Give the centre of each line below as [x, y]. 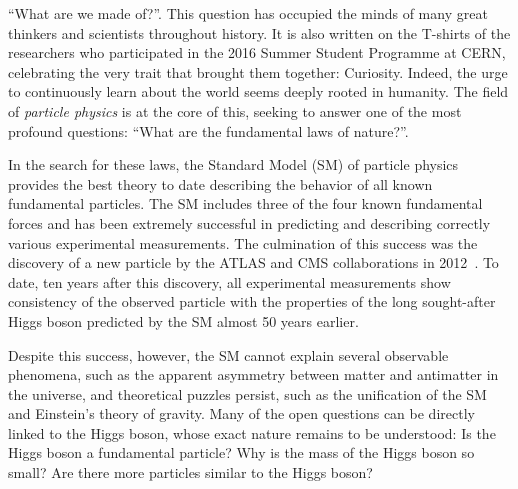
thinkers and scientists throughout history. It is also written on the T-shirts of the [259, 32]
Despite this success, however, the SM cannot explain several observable [228, 354]
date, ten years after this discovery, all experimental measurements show [229, 281]
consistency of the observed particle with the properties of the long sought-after [252, 301]
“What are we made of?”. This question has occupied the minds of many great [248, 13]
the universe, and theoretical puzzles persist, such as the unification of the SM [247, 393]
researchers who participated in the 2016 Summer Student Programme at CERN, [257, 52]
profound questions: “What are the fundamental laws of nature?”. [208, 130]
